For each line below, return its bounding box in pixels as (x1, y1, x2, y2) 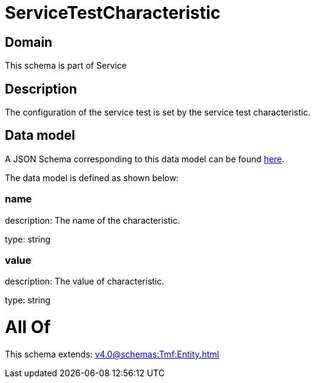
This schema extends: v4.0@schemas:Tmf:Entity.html (5, 348, 219, 359)
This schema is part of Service (5, 60, 127, 71)
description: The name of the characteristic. (5, 215, 180, 226)
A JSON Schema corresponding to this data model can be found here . (5, 153, 285, 164)
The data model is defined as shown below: (5, 172, 179, 183)
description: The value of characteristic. (5, 276, 164, 287)
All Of (5, 317, 51, 338)
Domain (5, 34, 53, 50)
